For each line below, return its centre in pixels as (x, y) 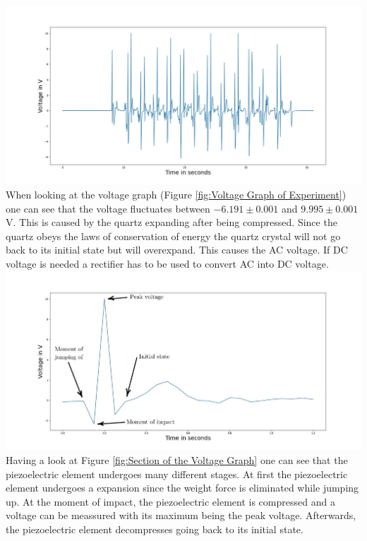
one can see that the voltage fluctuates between (108, 208)
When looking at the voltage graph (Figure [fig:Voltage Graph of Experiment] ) (176, 195)
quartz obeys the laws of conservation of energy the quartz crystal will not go (173, 236)
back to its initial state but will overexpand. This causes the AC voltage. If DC (177, 250)
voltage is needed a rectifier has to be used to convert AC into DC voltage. (167, 264)
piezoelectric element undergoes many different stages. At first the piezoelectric (177, 474)
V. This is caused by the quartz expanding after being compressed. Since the (172, 222)
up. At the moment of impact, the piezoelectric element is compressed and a (170, 501)
